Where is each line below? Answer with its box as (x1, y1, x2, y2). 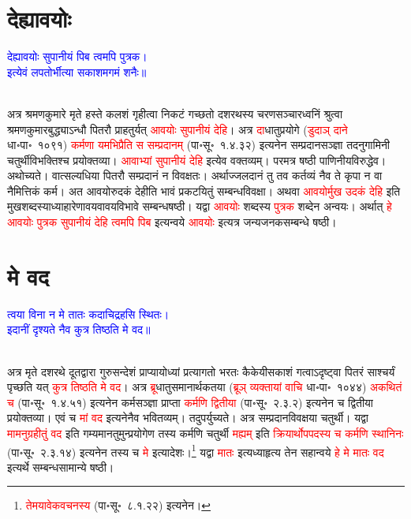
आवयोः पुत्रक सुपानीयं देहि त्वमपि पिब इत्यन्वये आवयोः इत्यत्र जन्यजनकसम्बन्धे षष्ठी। (7, 214, 337, 230)
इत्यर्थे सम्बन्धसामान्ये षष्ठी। (7, 458, 114, 475)
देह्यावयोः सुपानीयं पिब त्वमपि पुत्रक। (7, 48, 148, 65)
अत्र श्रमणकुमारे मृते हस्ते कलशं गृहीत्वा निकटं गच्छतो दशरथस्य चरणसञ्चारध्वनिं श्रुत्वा (7, 105, 343, 121)
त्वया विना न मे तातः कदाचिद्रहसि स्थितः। (7, 305, 170, 322)
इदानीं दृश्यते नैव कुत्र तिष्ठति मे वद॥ (7, 321, 151, 338)
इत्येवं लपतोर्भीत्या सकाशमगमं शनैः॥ (7, 63, 147, 80)
